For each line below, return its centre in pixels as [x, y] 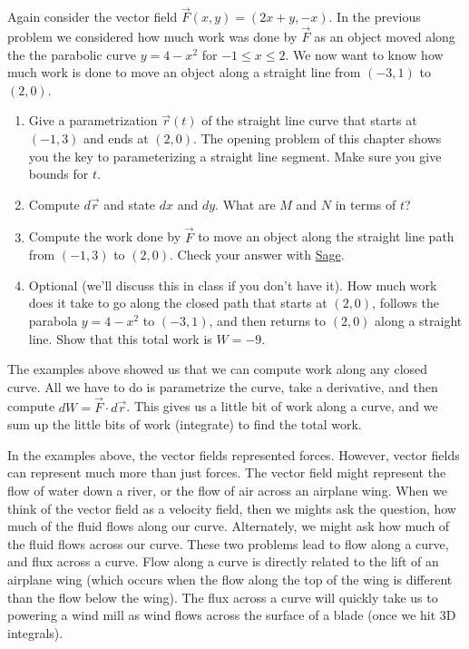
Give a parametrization [93, 120]
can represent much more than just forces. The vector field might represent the [227, 472]
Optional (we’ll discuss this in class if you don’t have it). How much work [233, 285]
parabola [53, 320]
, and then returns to [268, 320]
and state [130, 204]
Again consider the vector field [93, 17]
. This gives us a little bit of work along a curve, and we [282, 406]
